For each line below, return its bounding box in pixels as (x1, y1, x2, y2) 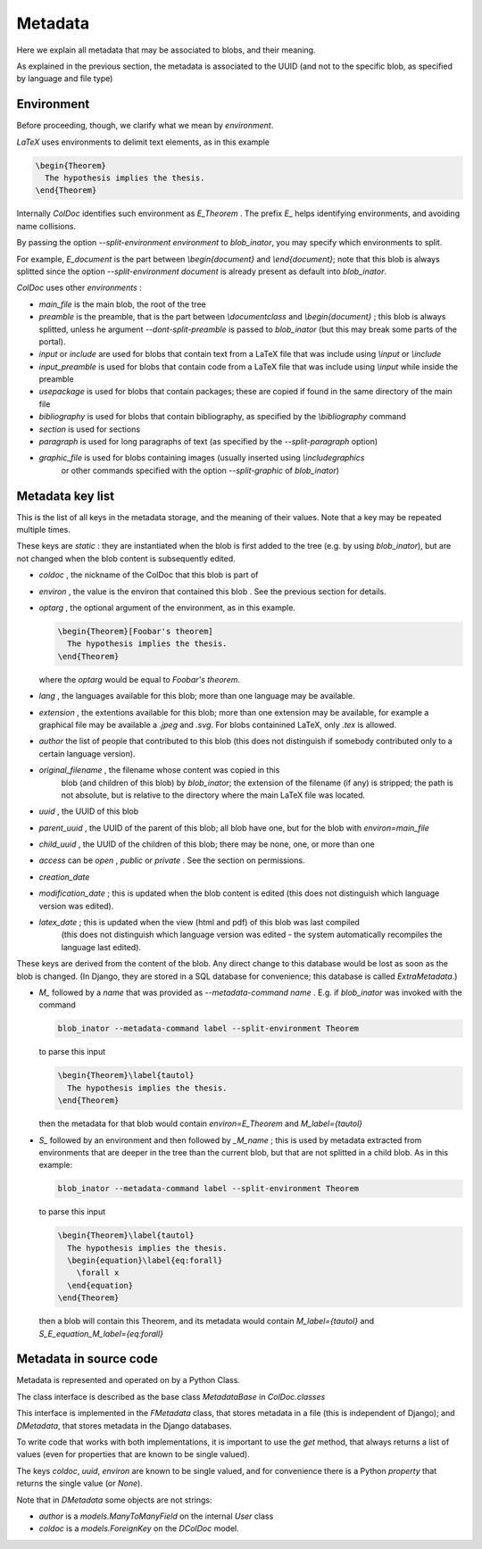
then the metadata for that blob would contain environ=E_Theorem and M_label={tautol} (38, 1118, 363, 1129)
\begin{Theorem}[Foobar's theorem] (57, 626, 213, 637)
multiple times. (16, 525, 71, 535)
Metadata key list (16, 488, 115, 503)
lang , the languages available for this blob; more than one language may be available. (38, 691, 356, 701)
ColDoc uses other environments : (16, 282, 142, 294)
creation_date (38, 871, 90, 882)
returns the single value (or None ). (16, 1478, 143, 1489)
